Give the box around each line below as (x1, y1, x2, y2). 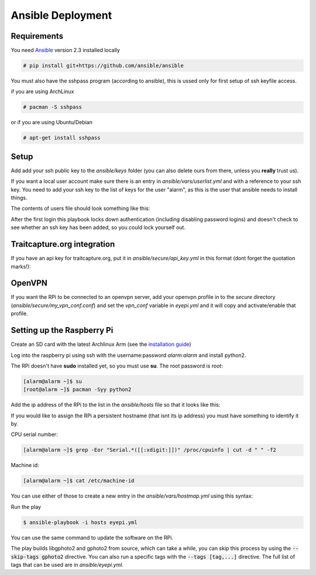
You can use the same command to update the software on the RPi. (11, 534, 174, 541)
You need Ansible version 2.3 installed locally (11, 47, 120, 54)
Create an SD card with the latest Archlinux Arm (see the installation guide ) (11, 341, 191, 348)
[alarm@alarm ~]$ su (23, 378, 82, 385)
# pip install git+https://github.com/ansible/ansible (23, 62, 184, 69)
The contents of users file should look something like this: (11, 205, 150, 212)
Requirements (11, 31, 64, 41)
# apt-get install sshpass (23, 135, 101, 141)
